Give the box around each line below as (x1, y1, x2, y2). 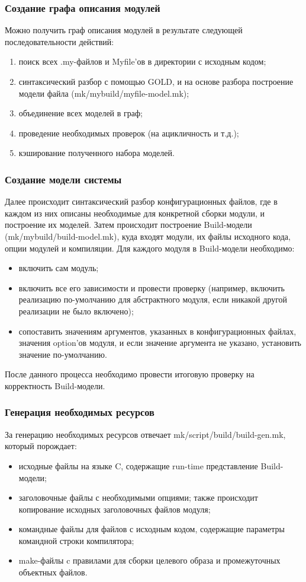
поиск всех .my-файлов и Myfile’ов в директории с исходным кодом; (18, 55, 266, 68)
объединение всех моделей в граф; (18, 107, 143, 119)
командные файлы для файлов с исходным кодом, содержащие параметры (18, 523, 285, 535)
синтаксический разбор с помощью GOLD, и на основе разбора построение (18, 75, 294, 87)
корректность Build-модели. (5, 379, 105, 392)
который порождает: (5, 440, 77, 452)
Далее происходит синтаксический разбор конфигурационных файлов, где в (5, 195, 278, 208)
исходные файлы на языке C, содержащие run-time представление (18, 459, 258, 472)
